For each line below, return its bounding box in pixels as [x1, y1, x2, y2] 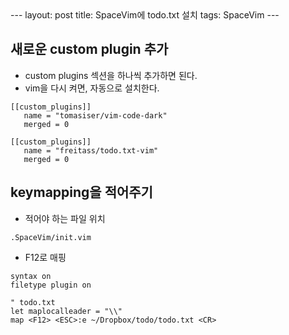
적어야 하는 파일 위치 [24, 212, 106, 224]
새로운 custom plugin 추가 [10, 41, 169, 58]
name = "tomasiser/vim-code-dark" [23, 110, 168, 121]
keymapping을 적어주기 [10, 184, 153, 201]
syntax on [10, 271, 52, 281]
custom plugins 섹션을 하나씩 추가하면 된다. [24, 69, 198, 81]
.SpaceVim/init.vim [10, 232, 92, 242]
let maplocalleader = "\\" [10, 306, 123, 316]
